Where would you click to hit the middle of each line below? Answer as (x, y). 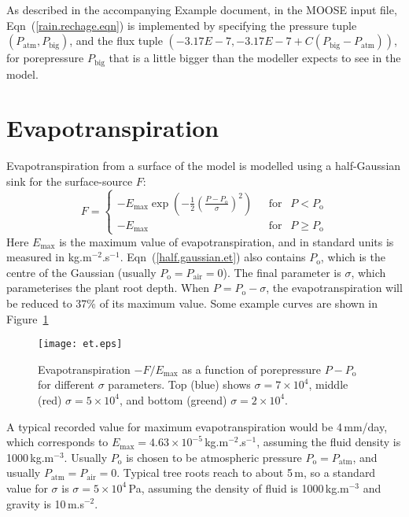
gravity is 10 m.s (45, 503)
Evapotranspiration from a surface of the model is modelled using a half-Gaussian (204, 166)
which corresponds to (57, 442)
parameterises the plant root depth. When (108, 288)
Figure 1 (28, 318)
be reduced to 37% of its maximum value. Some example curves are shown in (192, 303)
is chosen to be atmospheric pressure (214, 457)
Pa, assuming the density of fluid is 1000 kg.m (239, 487)
